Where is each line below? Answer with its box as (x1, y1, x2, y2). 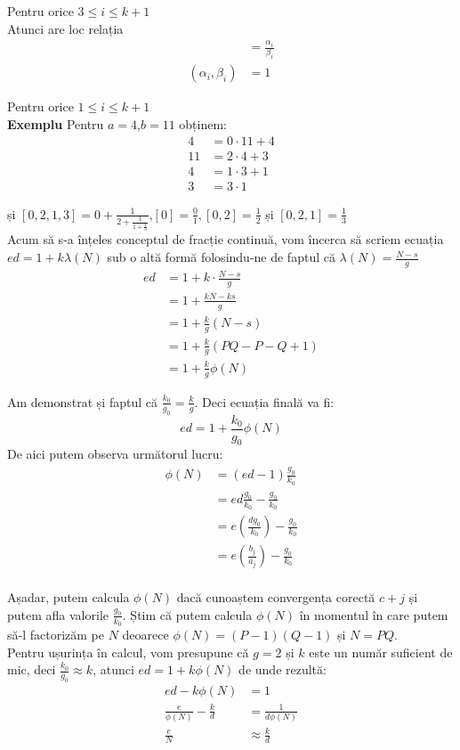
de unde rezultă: (238, 660, 327, 679)
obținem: (179, 115, 228, 134)
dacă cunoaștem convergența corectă (176, 588, 375, 607)
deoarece (122, 625, 169, 643)
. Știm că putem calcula (122, 605, 253, 624)
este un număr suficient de (309, 642, 453, 661)
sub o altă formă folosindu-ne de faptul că (107, 248, 335, 266)
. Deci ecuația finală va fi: (194, 392, 335, 411)
